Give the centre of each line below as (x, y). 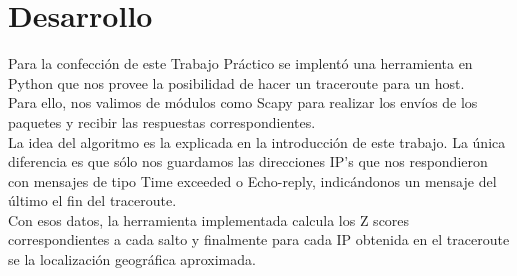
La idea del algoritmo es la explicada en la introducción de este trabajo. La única (257, 141)
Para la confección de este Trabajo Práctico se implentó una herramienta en (240, 63)
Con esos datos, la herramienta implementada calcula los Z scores (209, 219)
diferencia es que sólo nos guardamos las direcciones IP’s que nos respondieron (248, 161)
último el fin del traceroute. (92, 200)
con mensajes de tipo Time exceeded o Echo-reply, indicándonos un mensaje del (252, 180)
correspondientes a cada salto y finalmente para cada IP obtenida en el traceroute (259, 239)
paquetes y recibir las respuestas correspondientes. (162, 121)
